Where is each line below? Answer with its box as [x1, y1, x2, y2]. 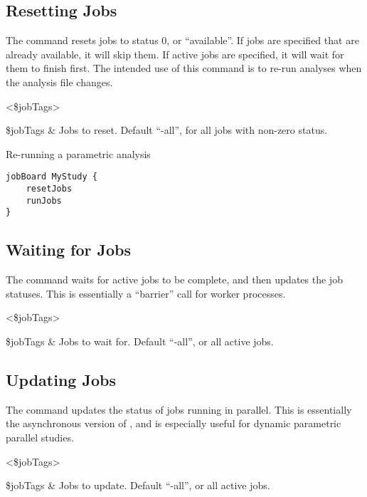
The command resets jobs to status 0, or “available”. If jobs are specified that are [6, 33, 359, 48]
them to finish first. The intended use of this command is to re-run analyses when [6, 61, 362, 75]
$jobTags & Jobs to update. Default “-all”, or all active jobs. [6, 478, 270, 493]
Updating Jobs [6, 368, 116, 390]
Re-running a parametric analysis [6, 146, 151, 161]
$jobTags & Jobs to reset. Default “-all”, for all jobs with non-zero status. [6, 122, 328, 137]
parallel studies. [6, 429, 74, 444]
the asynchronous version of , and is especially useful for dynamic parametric [6, 416, 341, 431]
